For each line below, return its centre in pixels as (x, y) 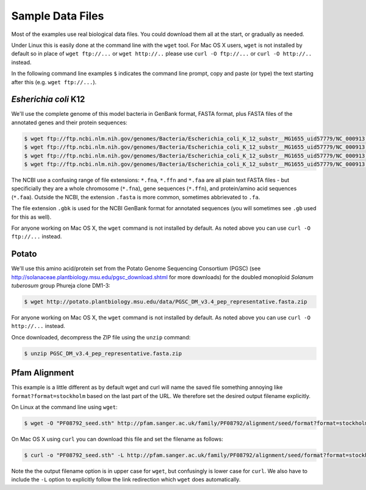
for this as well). (31, 217)
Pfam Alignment (43, 373)
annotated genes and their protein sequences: (69, 122)
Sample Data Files (58, 16)
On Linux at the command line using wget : (65, 407)
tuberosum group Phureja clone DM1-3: (61, 285)
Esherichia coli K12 (48, 100)
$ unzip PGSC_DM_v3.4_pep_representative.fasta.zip (103, 353)
